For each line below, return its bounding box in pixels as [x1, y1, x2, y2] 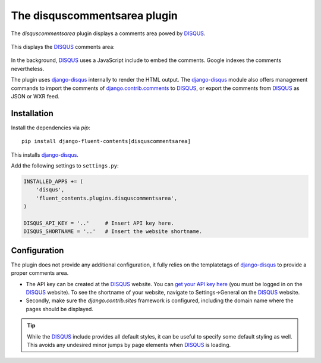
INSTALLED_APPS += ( [23, 178, 83, 185]
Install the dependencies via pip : [11, 124, 90, 131]
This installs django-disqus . [11, 151, 78, 158]
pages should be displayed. [26, 305, 93, 312]
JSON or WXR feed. [11, 92, 59, 100]
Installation [11, 108, 53, 119]
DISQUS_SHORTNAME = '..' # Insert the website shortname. [23, 228, 203, 235]
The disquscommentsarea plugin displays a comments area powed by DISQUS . [11, 30, 206, 37]
